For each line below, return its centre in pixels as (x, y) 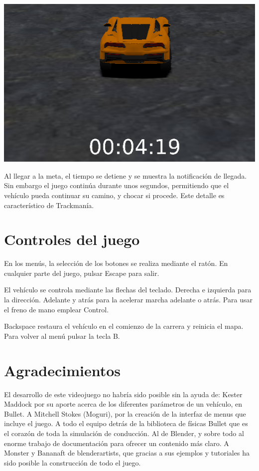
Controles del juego (72, 239)
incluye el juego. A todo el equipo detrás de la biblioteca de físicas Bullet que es (126, 423)
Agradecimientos (63, 370)
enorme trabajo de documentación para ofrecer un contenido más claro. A (117, 443)
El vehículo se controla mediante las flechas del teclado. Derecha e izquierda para (128, 290)
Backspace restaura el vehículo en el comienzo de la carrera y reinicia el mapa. (124, 326)
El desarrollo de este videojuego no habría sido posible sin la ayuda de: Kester (123, 394)
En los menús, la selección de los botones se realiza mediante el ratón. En (116, 263)
